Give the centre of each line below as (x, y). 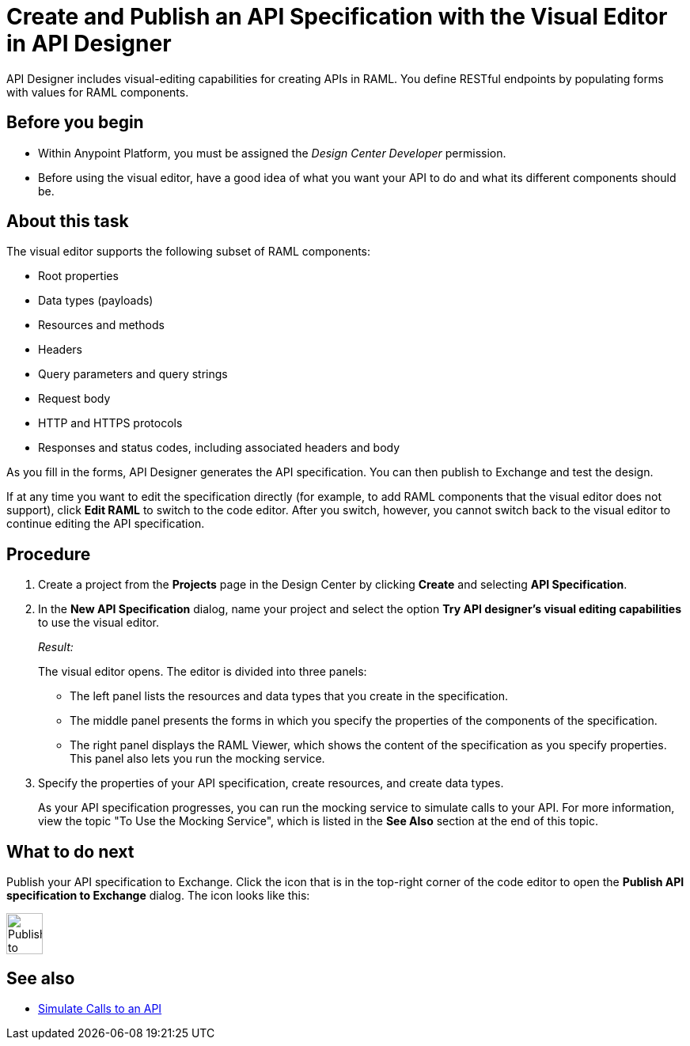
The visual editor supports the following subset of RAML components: (189, 252)
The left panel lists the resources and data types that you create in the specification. (289, 696)
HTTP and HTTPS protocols (110, 423)
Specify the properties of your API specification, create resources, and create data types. (271, 783)
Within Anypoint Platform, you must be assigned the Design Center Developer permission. (272, 153)
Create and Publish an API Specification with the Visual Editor (337, 17)
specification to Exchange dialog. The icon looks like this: (158, 896)
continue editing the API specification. (106, 524)
